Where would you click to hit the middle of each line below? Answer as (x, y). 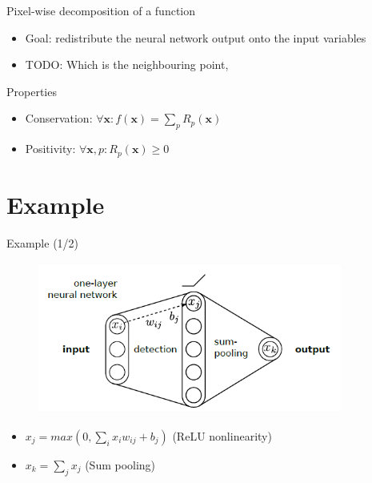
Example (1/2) (43, 242)
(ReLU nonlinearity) (222, 435)
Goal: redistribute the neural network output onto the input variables (196, 37)
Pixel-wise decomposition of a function (101, 10)
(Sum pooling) (120, 464)
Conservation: (59, 118)
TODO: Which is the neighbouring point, (127, 64)
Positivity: (50, 149)
